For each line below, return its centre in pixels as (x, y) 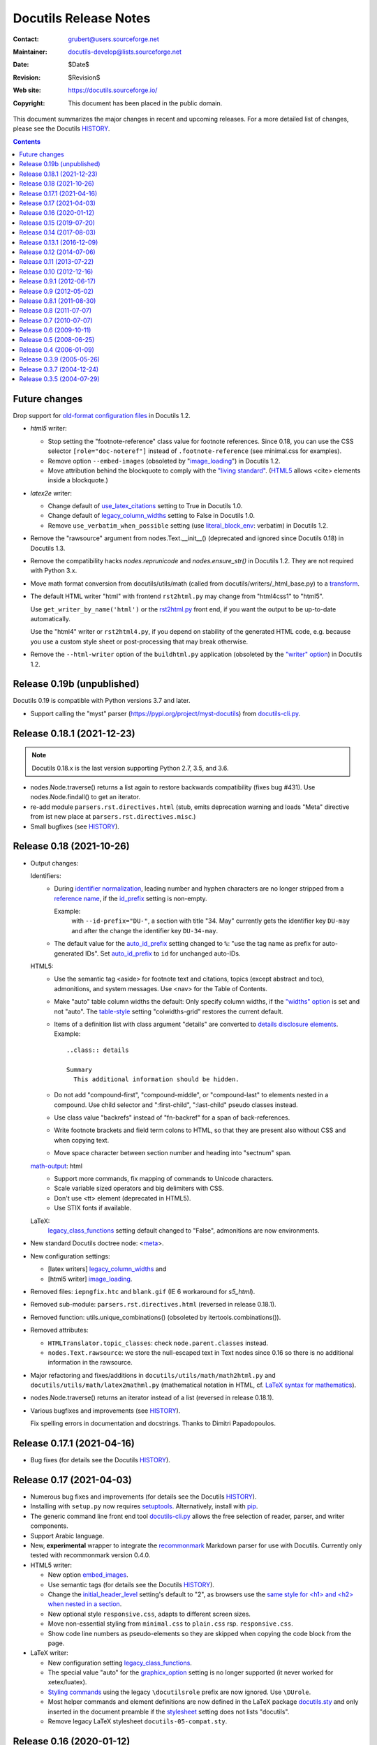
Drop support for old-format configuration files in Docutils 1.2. (102, 415)
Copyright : (29, 103)
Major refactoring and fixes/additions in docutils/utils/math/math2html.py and (153, 1375)
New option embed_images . (88, 1575)
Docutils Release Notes (82, 18)
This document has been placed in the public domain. (145, 103)
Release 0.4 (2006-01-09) (57, 350)
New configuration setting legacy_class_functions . (120, 1663)
